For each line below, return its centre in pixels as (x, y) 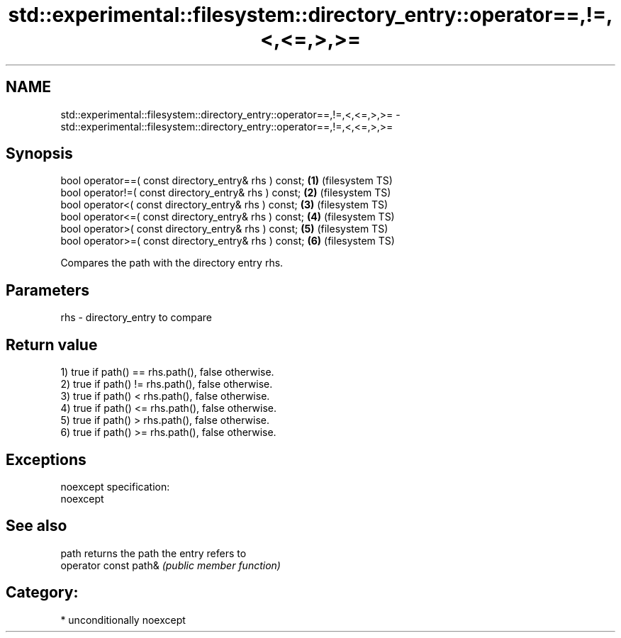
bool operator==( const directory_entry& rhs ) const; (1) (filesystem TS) (226, 181)
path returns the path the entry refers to (153, 553)
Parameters (47, 290)
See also (37, 526)
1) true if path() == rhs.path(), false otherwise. (167, 372)
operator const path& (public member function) (170, 565)
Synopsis (39, 154)
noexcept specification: (115, 486)
